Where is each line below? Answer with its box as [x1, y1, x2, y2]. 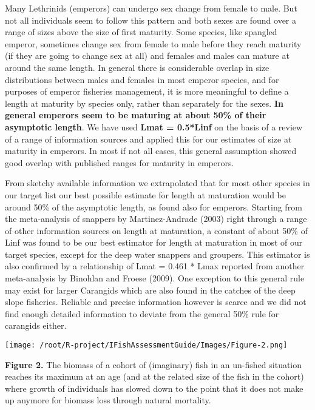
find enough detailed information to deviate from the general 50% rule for [5, 307, 279, 320]
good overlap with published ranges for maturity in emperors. [5, 156, 234, 169]
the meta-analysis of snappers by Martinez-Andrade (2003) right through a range [5, 212, 307, 225]
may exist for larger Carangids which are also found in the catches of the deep [5, 283, 296, 296]
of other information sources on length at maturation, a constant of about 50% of [5, 224, 308, 237]
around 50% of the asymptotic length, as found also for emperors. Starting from [5, 200, 302, 213]
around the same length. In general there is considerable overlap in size [5, 61, 269, 73]
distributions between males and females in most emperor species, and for [5, 73, 279, 86]
